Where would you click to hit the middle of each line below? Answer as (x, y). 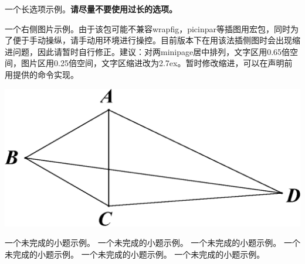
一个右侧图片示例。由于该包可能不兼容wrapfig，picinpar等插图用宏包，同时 (148, 28)
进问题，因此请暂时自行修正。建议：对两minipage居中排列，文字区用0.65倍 (148, 51)
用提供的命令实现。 (42, 74)
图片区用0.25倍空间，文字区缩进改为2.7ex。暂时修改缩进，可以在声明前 (157, 63)
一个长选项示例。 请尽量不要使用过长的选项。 (91, 9)
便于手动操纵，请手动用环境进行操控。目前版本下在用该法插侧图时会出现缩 (156, 40)
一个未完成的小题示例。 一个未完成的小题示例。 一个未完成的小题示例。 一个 (152, 243)
